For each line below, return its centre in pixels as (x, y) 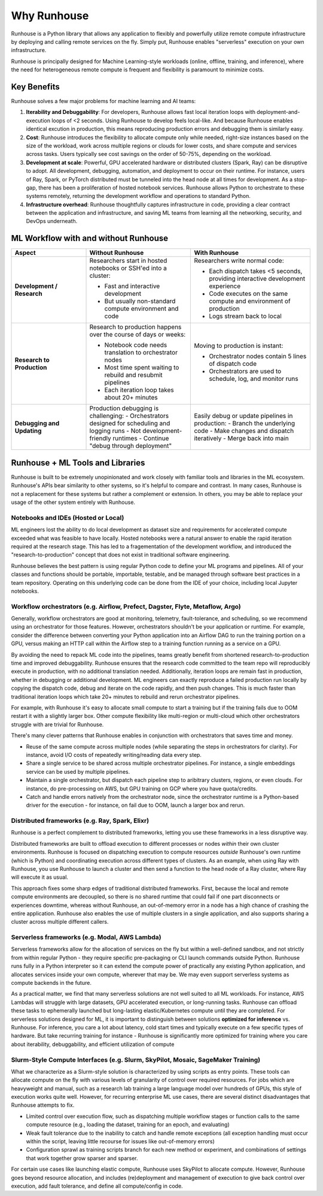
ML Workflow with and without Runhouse (90, 238)
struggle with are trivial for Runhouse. (57, 724)
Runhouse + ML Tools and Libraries (78, 463)
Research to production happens (135, 327)
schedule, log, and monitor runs (254, 379)
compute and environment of (250, 301)
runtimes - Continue (141, 438)
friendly (100, 438)
